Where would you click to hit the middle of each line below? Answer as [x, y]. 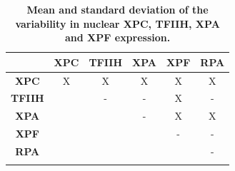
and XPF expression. [118, 37]
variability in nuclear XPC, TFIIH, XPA [117, 23]
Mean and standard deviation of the [117, 9]
